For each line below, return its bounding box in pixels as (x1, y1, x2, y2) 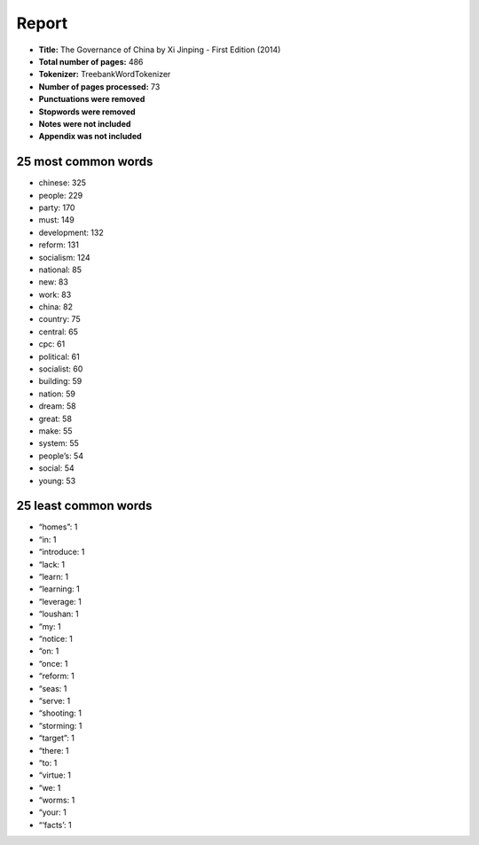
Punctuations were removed (38, 94, 145, 105)
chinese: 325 (38, 177, 87, 188)
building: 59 (38, 376, 82, 387)
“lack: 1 (38, 559, 66, 569)
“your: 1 (38, 807, 67, 818)
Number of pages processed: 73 (38, 81, 161, 92)
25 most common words (16, 154, 153, 169)
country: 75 (38, 314, 81, 325)
